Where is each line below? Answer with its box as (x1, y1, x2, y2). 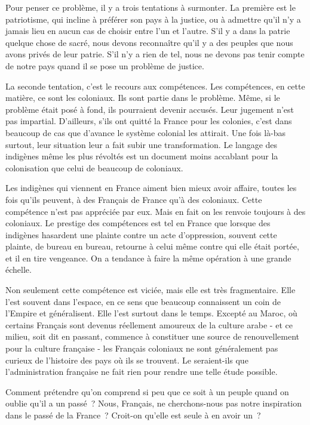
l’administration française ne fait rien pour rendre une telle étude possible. (5, 365, 278, 378)
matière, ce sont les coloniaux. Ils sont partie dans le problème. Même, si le (5, 91, 280, 104)
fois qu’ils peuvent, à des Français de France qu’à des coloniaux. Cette (5, 193, 262, 205)
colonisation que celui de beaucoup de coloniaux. (5, 161, 183, 174)
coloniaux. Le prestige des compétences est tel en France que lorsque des (5, 217, 271, 229)
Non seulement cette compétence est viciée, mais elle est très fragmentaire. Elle (5, 284, 296, 296)
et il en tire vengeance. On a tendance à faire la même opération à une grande (5, 251, 291, 264)
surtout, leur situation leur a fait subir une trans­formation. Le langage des (5, 138, 278, 150)
